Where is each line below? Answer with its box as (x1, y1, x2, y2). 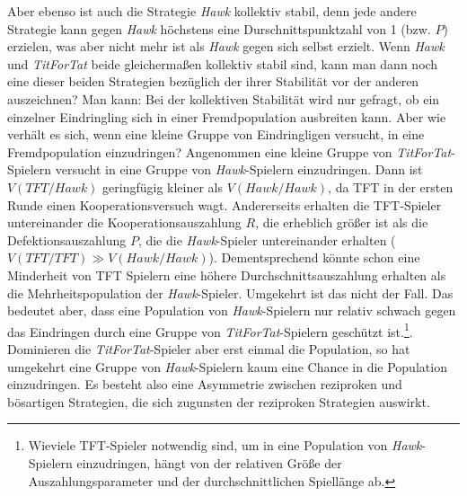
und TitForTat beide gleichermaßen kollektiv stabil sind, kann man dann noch (7, 54, 438, 73)
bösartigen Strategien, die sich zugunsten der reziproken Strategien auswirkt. (7, 392, 430, 411)
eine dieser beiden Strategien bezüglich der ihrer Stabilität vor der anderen (7, 72, 419, 91)
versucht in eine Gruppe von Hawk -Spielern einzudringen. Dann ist (55, 160, 423, 179)
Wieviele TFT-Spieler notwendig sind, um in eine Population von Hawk (28, 436, 422, 455)
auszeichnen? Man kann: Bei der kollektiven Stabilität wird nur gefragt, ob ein (7, 89, 440, 108)
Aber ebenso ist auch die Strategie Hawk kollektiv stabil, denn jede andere (7, 2, 417, 20)
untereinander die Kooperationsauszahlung (7, 213, 242, 232)
